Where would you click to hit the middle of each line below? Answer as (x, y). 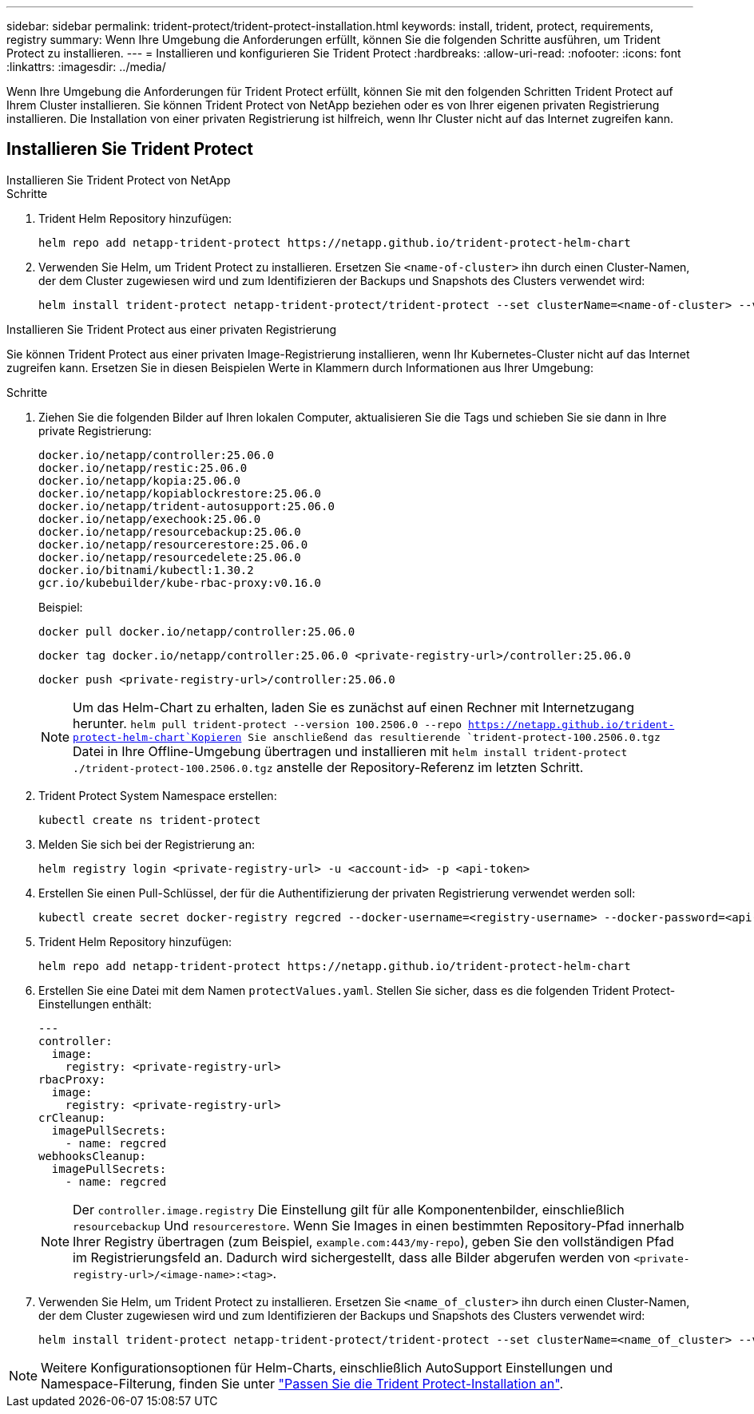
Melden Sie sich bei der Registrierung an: (147, 844)
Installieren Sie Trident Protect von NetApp (119, 180)
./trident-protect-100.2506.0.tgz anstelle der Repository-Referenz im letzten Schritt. (328, 767)
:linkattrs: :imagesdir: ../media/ (86, 67)
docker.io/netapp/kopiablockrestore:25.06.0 (180, 493)
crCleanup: (72, 1117)
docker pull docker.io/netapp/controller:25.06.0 (197, 631)
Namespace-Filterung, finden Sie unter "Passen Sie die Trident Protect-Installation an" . (302, 1383)
